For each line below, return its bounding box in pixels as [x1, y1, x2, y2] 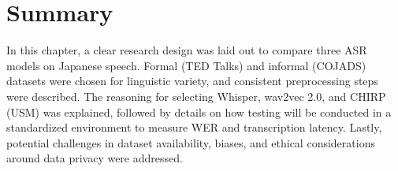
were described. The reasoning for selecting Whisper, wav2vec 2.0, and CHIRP [6, 87, 386, 104]
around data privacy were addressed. [6, 150, 183, 166]
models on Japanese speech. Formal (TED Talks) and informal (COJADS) [6, 57, 366, 73]
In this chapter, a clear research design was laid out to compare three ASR [6, 42, 367, 58]
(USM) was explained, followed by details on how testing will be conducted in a [6, 103, 392, 120]
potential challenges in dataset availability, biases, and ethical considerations [6, 134, 375, 151]
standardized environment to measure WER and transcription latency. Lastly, [6, 119, 382, 136]
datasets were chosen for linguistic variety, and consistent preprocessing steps [6, 72, 378, 89]
